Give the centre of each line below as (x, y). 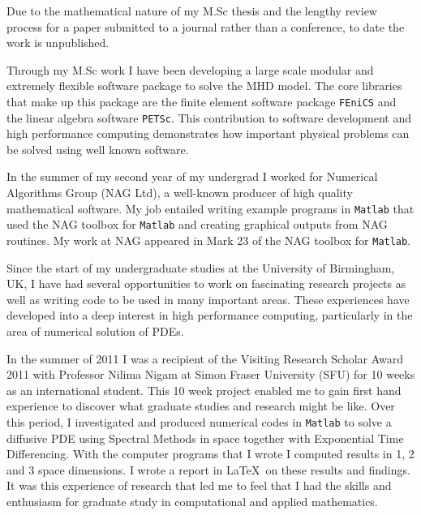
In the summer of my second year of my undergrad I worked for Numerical (192, 176)
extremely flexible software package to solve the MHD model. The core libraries (204, 86)
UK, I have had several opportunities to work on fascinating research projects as (206, 283)
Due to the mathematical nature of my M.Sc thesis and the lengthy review (192, 11)
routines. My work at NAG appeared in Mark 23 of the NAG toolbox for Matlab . (209, 240)
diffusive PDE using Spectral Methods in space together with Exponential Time (205, 438)
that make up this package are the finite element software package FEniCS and (202, 101)
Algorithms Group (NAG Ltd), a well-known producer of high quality (180, 193)
